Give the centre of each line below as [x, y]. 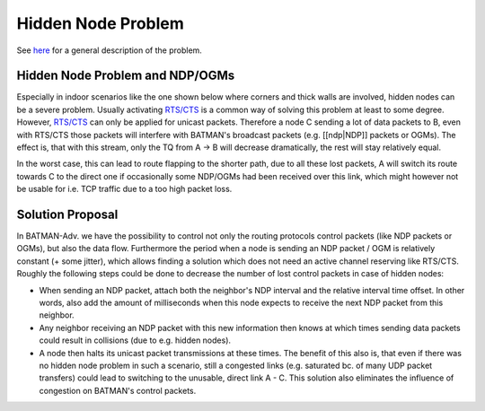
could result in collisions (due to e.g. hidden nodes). [135, 340]
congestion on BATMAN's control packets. [118, 390]
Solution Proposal [67, 214]
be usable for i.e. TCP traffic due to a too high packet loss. [124, 189]
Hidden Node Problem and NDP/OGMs [126, 76]
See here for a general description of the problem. [109, 50]
